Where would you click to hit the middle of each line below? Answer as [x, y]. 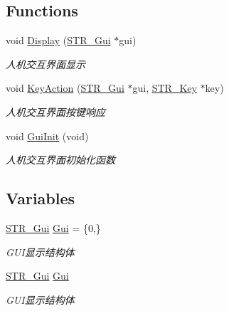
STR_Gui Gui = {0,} [53, 227]
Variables [41, 198]
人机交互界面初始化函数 [60, 160]
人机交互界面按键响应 [55, 111]
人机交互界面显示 [46, 64]
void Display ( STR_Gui [58, 40]
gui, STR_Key [165, 88]
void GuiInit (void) [47, 136]
